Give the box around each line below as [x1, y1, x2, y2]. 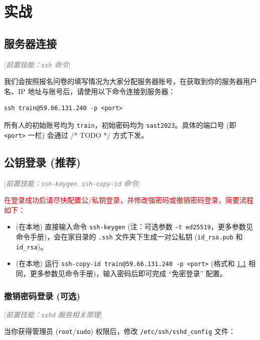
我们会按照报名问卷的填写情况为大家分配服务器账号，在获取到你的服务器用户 [4, 76, 257, 87]
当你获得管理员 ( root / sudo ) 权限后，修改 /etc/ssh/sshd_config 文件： [4, 326, 236, 336]
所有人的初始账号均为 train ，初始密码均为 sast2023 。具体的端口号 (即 [4, 120, 236, 130]
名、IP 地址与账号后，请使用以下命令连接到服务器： [4, 86, 176, 96]
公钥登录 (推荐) [4, 154, 81, 169]
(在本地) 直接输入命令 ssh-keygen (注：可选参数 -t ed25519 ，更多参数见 [16, 221, 253, 232]
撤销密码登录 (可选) [4, 289, 80, 302]
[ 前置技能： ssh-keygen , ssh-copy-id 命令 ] [4, 178, 140, 188]
